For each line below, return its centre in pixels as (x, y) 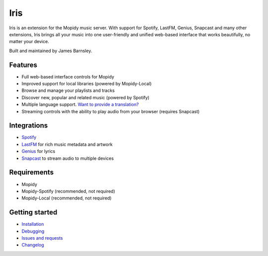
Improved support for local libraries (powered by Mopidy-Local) (87, 84)
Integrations (29, 126)
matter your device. (29, 42)
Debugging (33, 231)
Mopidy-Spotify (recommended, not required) (68, 191)
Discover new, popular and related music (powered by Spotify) (86, 97)
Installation (33, 224)
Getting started (33, 213)
